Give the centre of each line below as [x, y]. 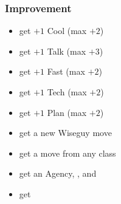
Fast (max [66, 71]
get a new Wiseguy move [65, 133]
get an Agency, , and [58, 173]
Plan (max [67, 112]
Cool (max [67, 31]
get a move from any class [67, 153]
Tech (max [67, 92]
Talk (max [67, 51]
